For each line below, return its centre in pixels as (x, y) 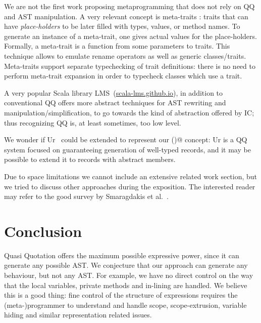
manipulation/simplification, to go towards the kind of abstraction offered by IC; (129, 112)
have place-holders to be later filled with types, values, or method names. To (122, 26)
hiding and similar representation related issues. (78, 315)
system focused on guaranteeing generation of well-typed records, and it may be (127, 149)
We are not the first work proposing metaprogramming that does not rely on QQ (129, 6)
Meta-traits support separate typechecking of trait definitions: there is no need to (130, 66)
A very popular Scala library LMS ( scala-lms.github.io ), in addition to (114, 92)
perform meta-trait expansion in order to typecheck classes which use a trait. (123, 76)
